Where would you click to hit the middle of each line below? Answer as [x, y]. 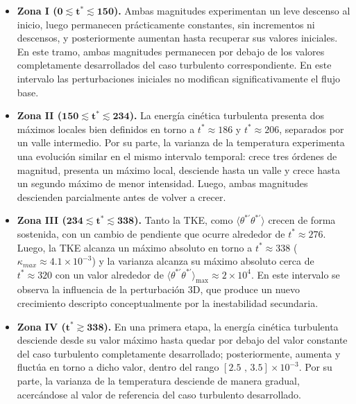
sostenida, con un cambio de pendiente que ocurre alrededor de [151, 233]
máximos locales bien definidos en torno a [106, 129]
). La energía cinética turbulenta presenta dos [227, 115]
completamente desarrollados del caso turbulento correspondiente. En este [174, 65]
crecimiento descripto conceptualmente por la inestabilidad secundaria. [168, 303]
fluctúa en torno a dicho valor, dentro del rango [118, 367]
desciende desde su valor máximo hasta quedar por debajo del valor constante [182, 340]
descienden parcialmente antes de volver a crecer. [121, 196]
